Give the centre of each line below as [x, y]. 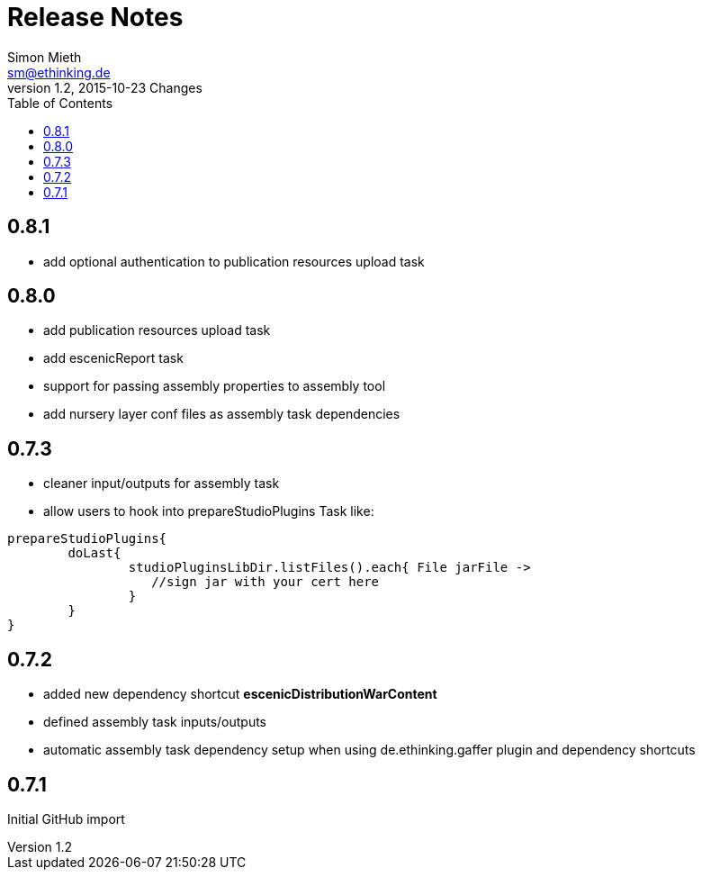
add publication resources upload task [157, 330]
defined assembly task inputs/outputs [155, 722]
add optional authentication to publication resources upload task [234, 261]
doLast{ [94, 553]
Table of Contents [60, 103]
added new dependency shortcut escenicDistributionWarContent [240, 694]
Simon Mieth [45, 57]
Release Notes [95, 17]
